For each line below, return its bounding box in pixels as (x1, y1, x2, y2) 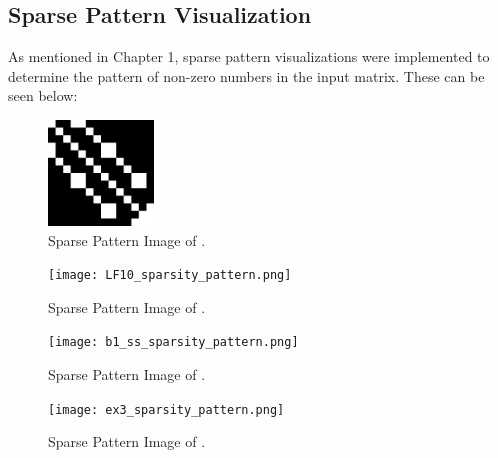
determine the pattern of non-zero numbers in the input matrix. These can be (8, 65, 485, 86)
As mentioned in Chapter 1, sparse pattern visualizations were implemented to (8, 46, 490, 67)
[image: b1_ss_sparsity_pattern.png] (48, 335, 299, 350)
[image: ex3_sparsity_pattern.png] (48, 402, 285, 417)
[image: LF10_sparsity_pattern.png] (48, 268, 292, 283)
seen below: (8, 85, 78, 106)
